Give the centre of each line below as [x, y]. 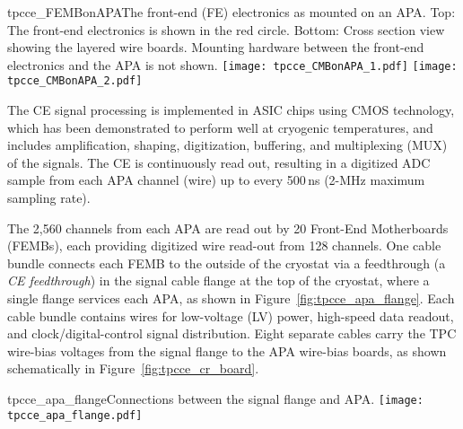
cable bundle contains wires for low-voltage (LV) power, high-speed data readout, [231, 315]
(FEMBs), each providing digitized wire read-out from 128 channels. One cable [224, 245]
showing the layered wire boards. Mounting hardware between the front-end [216, 47]
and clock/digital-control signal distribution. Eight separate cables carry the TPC [232, 333]
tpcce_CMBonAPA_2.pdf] [75, 81]
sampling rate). [49, 198]
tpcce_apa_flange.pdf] [75, 415]
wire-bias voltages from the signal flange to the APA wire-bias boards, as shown [227, 350]
